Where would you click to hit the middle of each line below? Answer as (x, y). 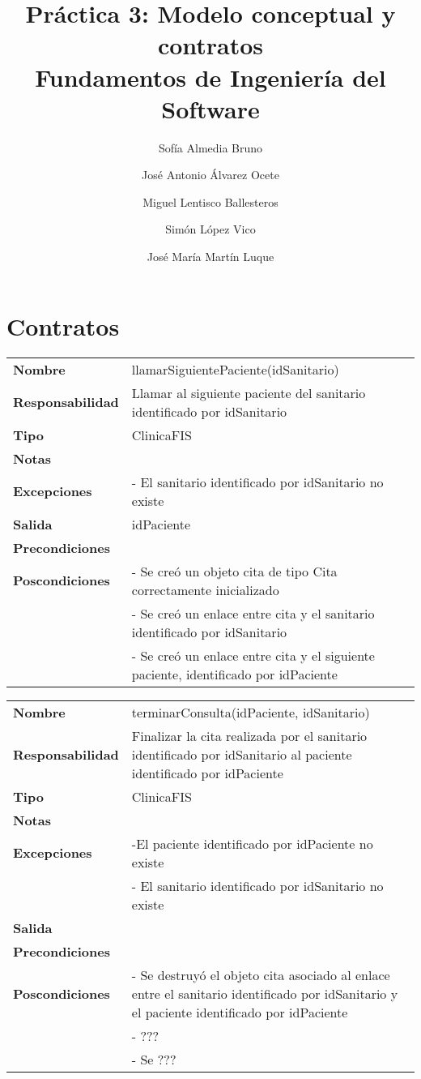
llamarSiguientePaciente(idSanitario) (235, 369)
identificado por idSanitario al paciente (242, 754)
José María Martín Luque (210, 257)
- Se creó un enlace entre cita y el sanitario (253, 613)
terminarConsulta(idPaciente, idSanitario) (251, 712)
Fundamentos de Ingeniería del (210, 77)
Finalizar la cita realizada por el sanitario (249, 735)
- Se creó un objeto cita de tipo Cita (234, 571)
